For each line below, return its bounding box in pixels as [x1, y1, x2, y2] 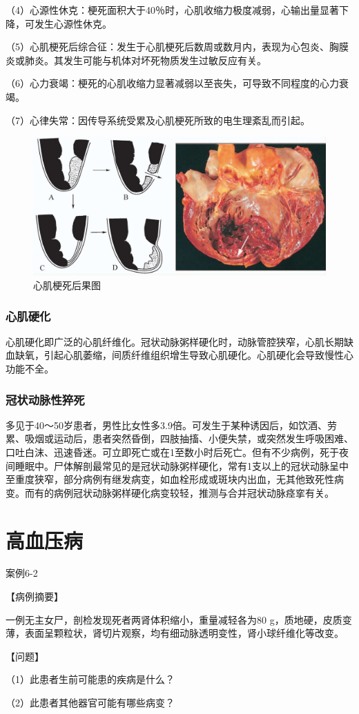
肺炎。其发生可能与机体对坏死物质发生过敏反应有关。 [24, 52, 266, 67]
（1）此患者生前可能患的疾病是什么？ [6, 672, 175, 686]
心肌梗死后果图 [33, 277, 101, 292]
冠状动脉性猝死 [6, 390, 85, 408]
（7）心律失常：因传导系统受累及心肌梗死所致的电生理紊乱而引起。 [6, 112, 310, 127]
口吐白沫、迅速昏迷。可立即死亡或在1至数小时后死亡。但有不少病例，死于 [6, 444, 339, 459]
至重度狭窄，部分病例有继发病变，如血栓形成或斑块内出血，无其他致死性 [6, 472, 334, 486]
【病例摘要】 [6, 589, 64, 604]
